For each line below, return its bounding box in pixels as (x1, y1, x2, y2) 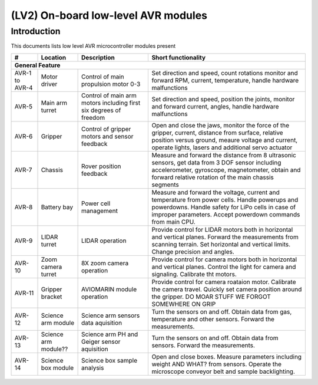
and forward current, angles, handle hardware (151, 102, 279, 110)
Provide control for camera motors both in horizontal (151, 255, 297, 264)
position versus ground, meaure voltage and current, (151, 136, 298, 144)
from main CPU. (151, 218, 196, 226)
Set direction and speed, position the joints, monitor (151, 95, 295, 103)
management (81, 206, 118, 215)
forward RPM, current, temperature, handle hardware (151, 76, 299, 84)
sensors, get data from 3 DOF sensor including (151, 158, 281, 166)
